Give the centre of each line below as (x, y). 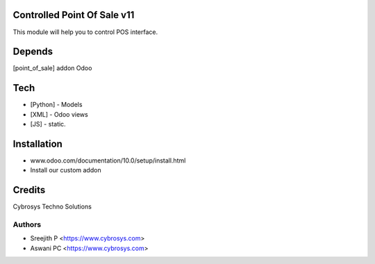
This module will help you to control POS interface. (85, 32)
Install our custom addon (66, 170)
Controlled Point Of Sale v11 (74, 15)
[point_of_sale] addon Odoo (52, 68)
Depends (33, 52)
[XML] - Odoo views (59, 114)
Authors (27, 224)
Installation (37, 143)
